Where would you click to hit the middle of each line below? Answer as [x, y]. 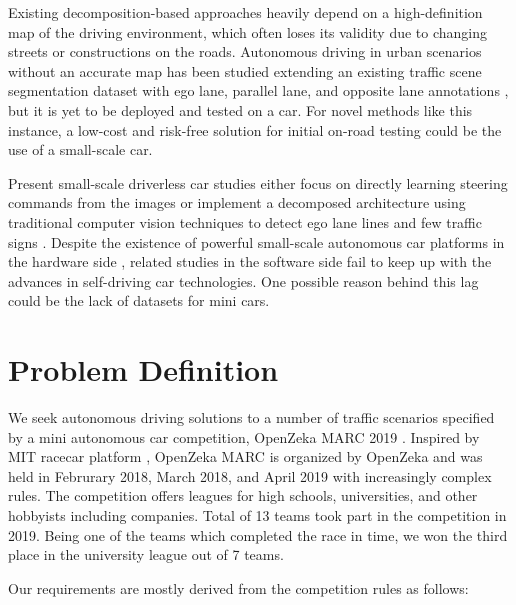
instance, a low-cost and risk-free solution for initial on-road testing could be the [255, 129]
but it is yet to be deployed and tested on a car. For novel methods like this [240, 109]
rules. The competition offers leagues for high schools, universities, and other [243, 495]
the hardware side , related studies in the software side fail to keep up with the [250, 261]
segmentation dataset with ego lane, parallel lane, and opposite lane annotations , [258, 90]
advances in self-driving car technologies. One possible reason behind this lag [243, 280]
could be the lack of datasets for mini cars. [139, 300]
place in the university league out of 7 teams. [146, 554]
